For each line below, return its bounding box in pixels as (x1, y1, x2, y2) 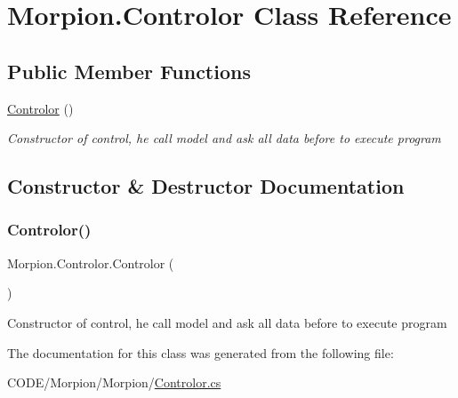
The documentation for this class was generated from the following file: (7, 343, 394, 362)
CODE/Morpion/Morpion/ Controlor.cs (7, 373, 221, 392)
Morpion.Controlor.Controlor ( (7, 253, 174, 272)
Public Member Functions (7, 57, 251, 84)
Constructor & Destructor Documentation (7, 172, 405, 200)
